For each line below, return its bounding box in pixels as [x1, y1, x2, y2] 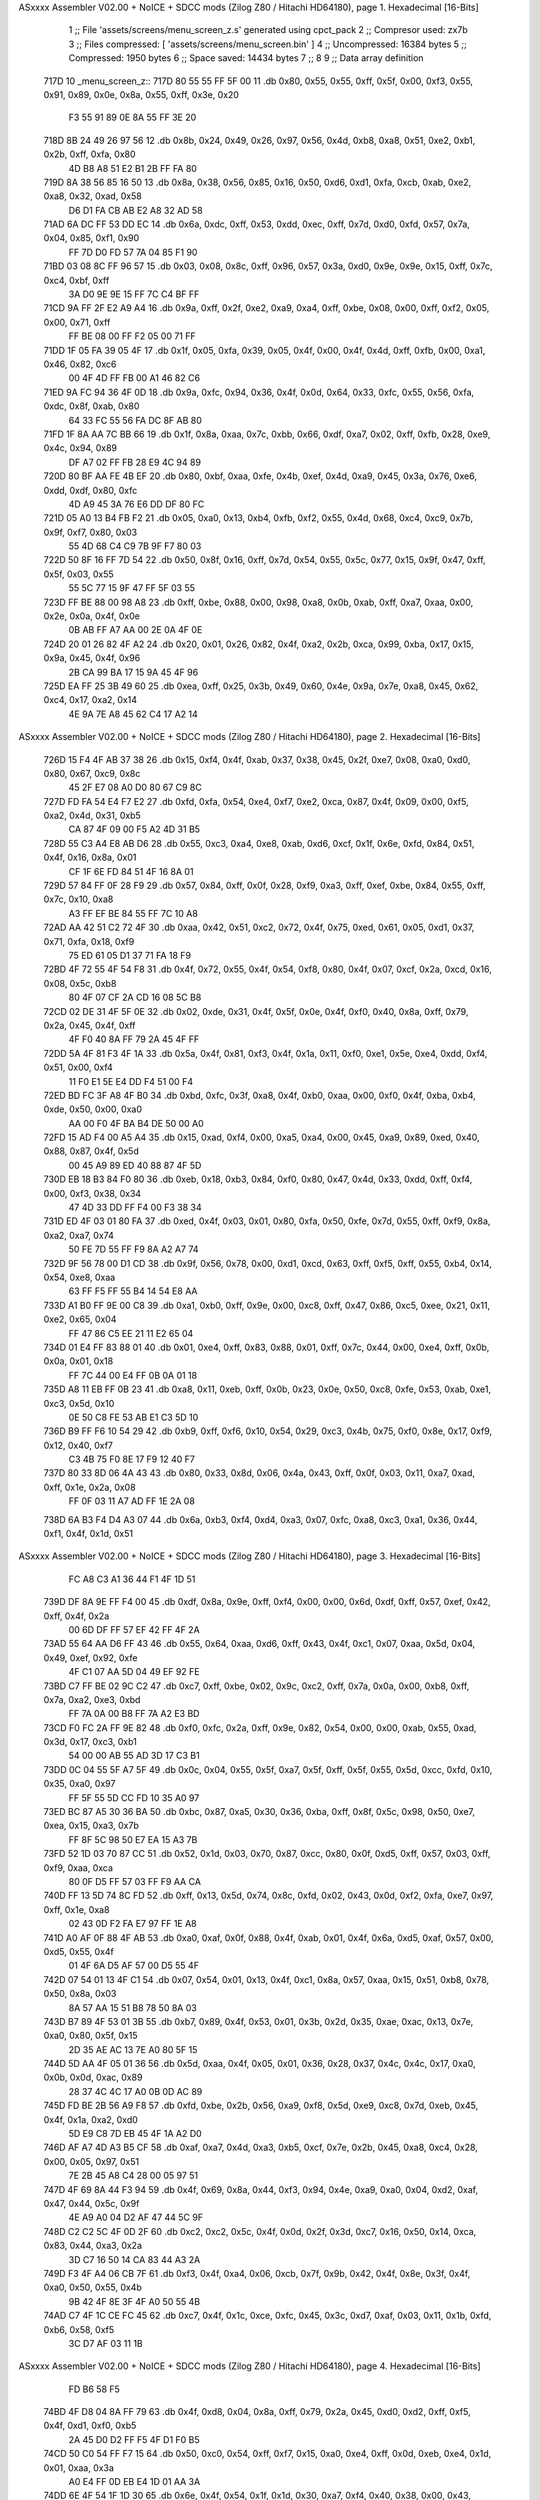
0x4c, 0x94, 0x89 [43, 442, 118, 454]
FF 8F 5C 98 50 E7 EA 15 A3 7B [68, 1833, 198, 1845]
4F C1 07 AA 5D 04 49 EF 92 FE [68, 1666, 200, 1678]
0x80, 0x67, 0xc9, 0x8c [43, 767, 141, 779]
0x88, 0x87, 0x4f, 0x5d [43, 1145, 139, 1157]
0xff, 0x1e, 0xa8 [43, 1903, 110, 1915]
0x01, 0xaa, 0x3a [43, 2461, 115, 2474]
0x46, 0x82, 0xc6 [43, 358, 117, 370]
